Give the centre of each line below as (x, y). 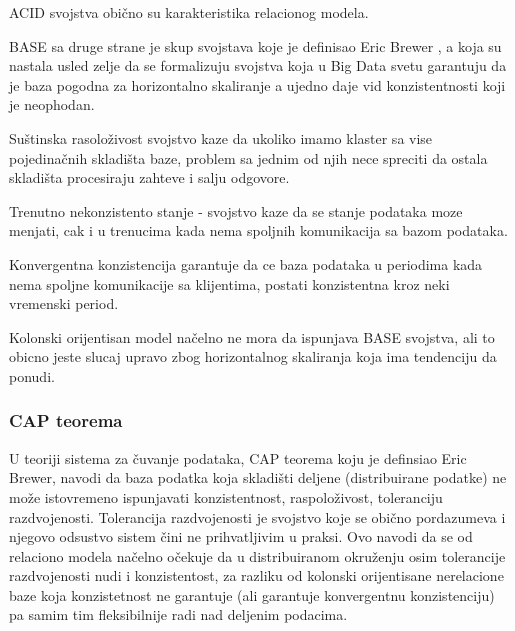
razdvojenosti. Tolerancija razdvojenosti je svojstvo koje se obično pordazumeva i (257, 516)
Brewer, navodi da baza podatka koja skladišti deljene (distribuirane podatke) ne (258, 477)
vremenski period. (64, 303)
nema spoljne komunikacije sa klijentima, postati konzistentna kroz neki (229, 283)
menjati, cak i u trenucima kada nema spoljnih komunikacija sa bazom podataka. (258, 230)
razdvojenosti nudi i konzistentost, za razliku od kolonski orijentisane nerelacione (256, 575)
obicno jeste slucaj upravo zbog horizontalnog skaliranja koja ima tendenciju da (253, 356)
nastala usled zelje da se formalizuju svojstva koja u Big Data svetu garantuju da (258, 65)
